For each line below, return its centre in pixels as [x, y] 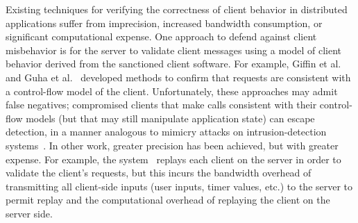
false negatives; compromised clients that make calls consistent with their [161, 105]
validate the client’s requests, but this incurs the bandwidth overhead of [159, 173]
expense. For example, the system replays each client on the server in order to [173, 159]
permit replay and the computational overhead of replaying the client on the [168, 200]
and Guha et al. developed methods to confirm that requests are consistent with [178, 77]
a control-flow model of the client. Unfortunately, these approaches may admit [172, 91]
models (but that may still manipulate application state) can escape [170, 118]
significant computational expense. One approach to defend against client [161, 36]
